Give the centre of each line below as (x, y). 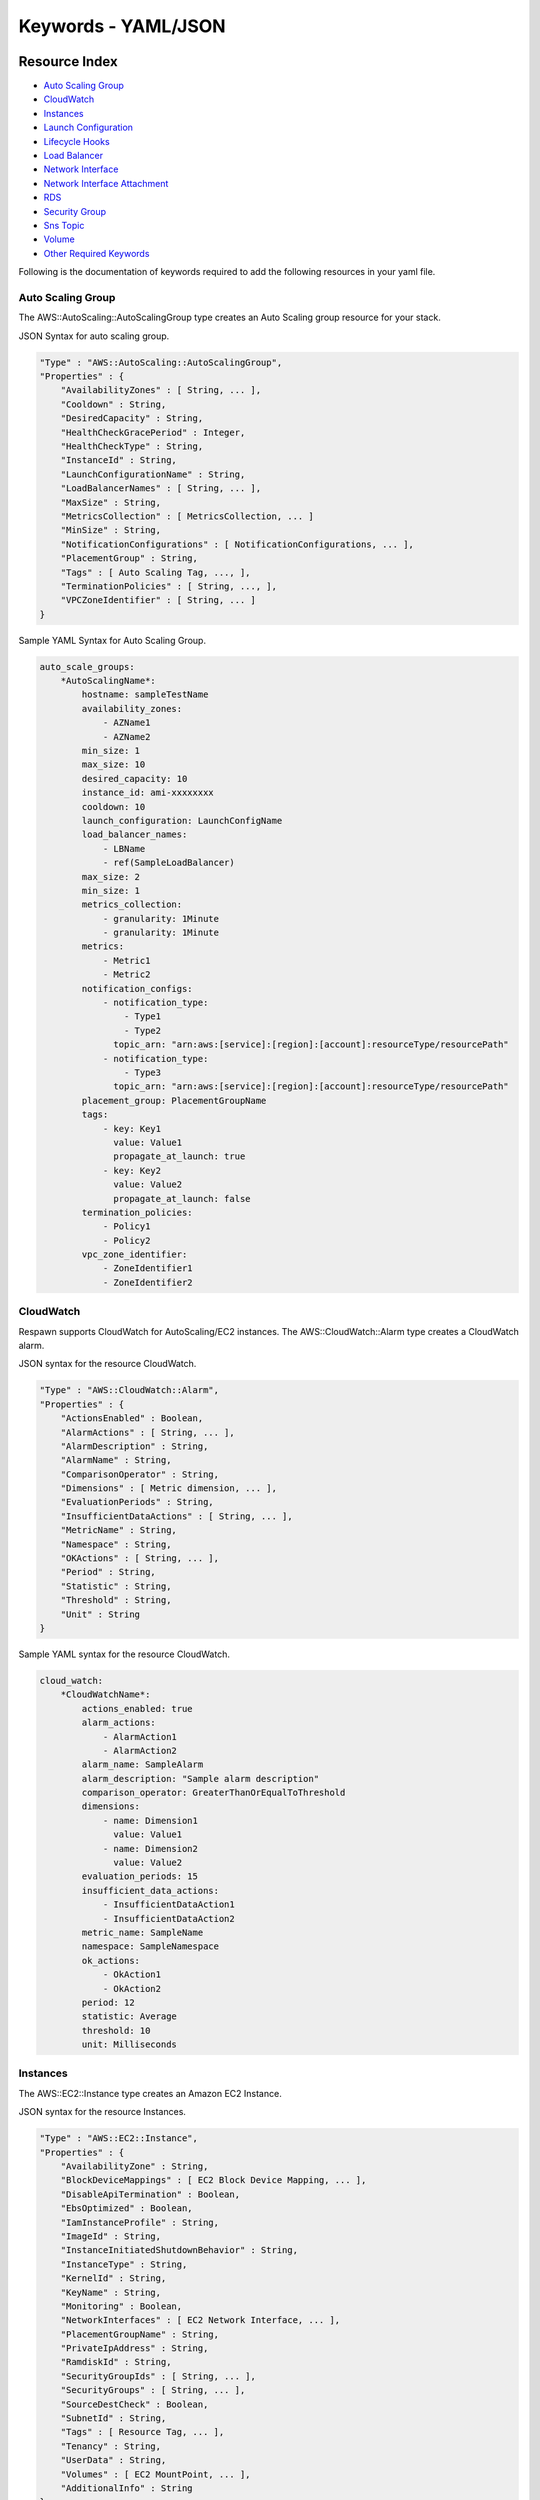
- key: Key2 (132, 1170)
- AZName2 (126, 736)
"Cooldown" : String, (113, 404)
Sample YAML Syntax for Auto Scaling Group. (112, 640)
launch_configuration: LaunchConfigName (182, 820)
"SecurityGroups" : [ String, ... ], (153, 2390)
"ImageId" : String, (111, 2236)
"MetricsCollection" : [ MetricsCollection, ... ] (187, 516)
